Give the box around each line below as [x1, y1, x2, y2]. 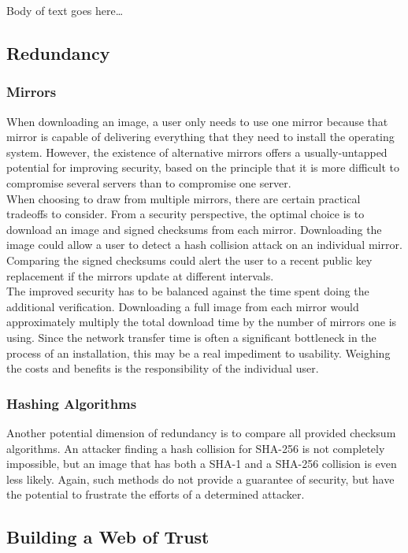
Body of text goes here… [6, 2, 124, 18]
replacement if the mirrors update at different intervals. [6, 267, 274, 284]
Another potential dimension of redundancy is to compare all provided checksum [6, 424, 396, 440]
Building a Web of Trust [6, 525, 210, 549]
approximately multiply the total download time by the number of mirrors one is [6, 314, 397, 330]
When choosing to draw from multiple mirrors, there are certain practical [6, 190, 361, 206]
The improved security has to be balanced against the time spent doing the [6, 283, 369, 299]
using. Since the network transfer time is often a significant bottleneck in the [6, 328, 376, 345]
